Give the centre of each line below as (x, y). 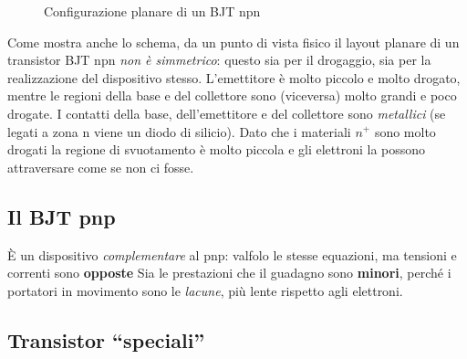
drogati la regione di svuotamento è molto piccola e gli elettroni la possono (217, 149)
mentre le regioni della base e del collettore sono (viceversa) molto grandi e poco (232, 95)
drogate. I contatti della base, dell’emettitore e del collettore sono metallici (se (227, 113)
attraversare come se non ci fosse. (101, 167)
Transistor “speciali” (106, 339)
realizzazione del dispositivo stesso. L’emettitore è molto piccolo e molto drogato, (234, 77)
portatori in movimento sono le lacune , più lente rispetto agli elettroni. (205, 290)
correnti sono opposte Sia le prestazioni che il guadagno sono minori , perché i (229, 273)
